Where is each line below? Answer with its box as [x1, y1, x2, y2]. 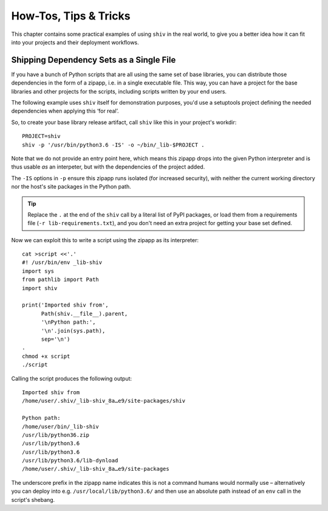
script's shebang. [11, 496, 55, 503]
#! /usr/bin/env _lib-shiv [22, 259, 103, 266]
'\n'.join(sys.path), [41, 327, 106, 334]
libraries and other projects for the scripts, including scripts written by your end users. [11, 88, 227, 95]
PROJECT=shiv [22, 133, 61, 140]
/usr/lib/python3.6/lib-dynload [22, 457, 118, 464]
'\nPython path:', [41, 319, 96, 325]
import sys [22, 268, 55, 274]
